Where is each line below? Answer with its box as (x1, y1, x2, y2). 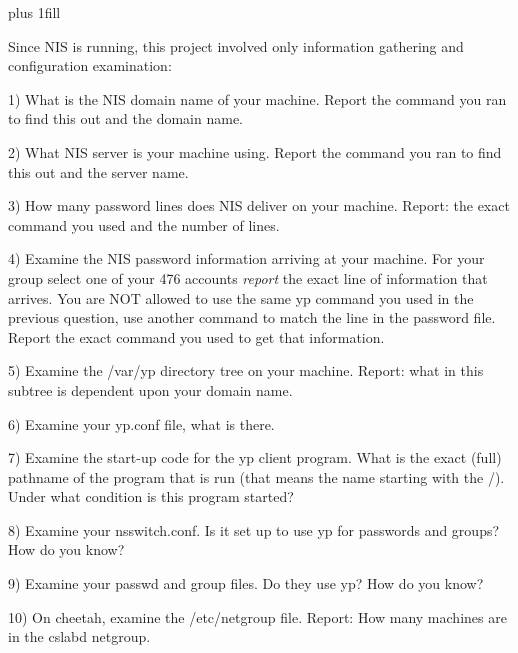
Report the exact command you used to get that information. (8, 326, 385, 347)
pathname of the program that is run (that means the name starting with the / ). (8, 466, 505, 487)
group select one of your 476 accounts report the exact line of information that (8, 267, 488, 288)
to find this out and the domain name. (8, 108, 243, 129)
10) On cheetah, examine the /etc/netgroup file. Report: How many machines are (8, 606, 507, 627)
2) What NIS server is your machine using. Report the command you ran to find (8, 141, 502, 162)
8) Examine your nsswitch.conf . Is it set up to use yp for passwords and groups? (8, 519, 500, 540)
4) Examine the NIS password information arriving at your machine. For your (8, 248, 485, 269)
